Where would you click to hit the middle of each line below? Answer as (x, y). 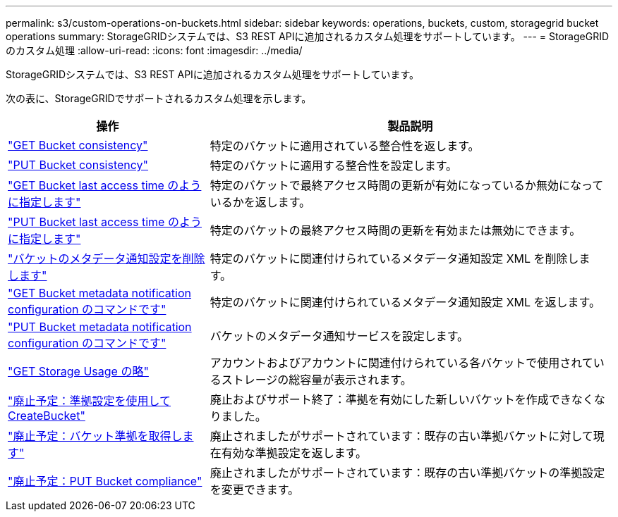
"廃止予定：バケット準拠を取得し (95, 436)
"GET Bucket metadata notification (99, 293)
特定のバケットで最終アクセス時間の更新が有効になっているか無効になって (407, 185)
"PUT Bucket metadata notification (100, 327)
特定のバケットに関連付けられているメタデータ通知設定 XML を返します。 (405, 302)
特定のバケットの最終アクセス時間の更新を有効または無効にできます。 (395, 230)
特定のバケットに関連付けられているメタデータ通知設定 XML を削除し (394, 258)
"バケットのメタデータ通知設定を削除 (107, 258)
